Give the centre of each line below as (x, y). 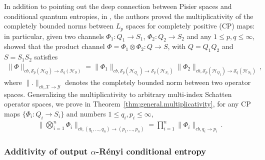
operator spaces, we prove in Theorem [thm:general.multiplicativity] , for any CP (127, 104)
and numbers (86, 114)
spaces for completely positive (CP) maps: (190, 26)
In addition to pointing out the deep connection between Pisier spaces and (118, 6)
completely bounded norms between (59, 26)
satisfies (46, 57)
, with (177, 46)
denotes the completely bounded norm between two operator (158, 82)
